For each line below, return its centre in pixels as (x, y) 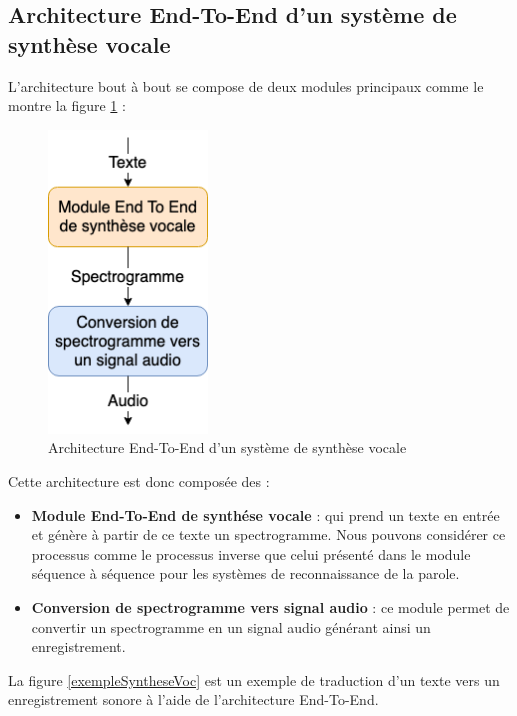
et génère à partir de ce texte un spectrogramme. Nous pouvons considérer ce (268, 534)
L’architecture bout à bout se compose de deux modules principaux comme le (246, 85)
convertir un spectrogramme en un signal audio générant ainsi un (231, 626)
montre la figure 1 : (67, 105)
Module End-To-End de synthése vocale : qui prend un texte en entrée (265, 514)
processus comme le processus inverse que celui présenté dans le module (251, 553)
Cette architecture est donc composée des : (139, 481)
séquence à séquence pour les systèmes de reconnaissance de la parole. (245, 573)
